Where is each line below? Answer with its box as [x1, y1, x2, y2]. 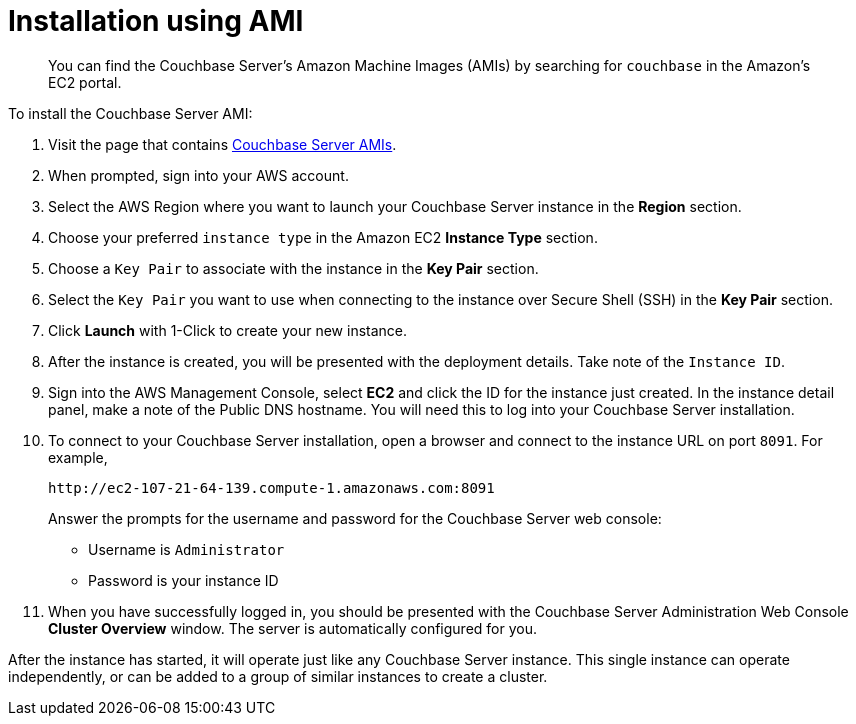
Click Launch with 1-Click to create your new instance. [48, 321, 408, 339]
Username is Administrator [88, 540, 285, 558]
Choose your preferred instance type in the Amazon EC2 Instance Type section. [48, 228, 598, 246]
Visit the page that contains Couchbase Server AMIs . [48, 135, 397, 153]
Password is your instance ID [88, 571, 279, 589]
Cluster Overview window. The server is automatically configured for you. [48, 619, 537, 637]
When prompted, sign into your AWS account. [48, 166, 349, 184]
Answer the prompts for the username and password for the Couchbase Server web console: [48, 509, 662, 527]
